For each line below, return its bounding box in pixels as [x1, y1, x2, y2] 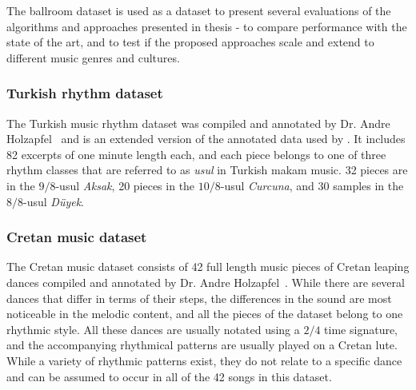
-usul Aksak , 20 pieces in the [55, 177, 195, 193]
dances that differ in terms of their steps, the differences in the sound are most [6, 289, 392, 306]
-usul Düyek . [23, 193, 84, 209]
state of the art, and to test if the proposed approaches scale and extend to [6, 34, 374, 50]
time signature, [324, 320, 398, 337]
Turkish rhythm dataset [6, 83, 163, 103]
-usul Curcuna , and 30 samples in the [220, 177, 404, 193]
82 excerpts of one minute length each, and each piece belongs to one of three [6, 145, 386, 162]
